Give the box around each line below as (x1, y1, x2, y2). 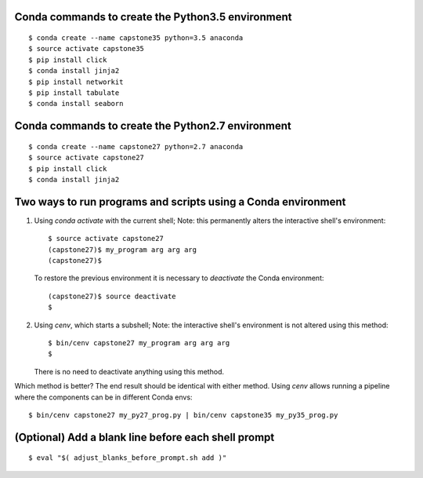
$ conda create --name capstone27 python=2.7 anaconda (28, 142, 244, 151)
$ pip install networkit (28, 77, 124, 86)
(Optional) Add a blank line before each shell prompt (14, 430, 275, 443)
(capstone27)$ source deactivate (48, 291, 176, 301)
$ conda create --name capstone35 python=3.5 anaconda (28, 34, 244, 42)
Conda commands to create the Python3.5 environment (14, 10, 292, 24)
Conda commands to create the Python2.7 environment (14, 119, 291, 133)
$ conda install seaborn (28, 99, 124, 108)
